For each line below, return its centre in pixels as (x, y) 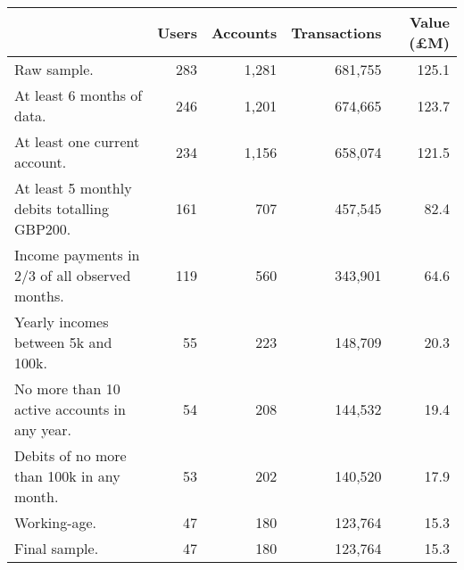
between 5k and (63, 342)
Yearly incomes (62, 322)
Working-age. (56, 522)
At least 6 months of (79, 95)
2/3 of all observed (73, 275)
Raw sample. (54, 69)
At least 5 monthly (73, 188)
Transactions (336, 32)
